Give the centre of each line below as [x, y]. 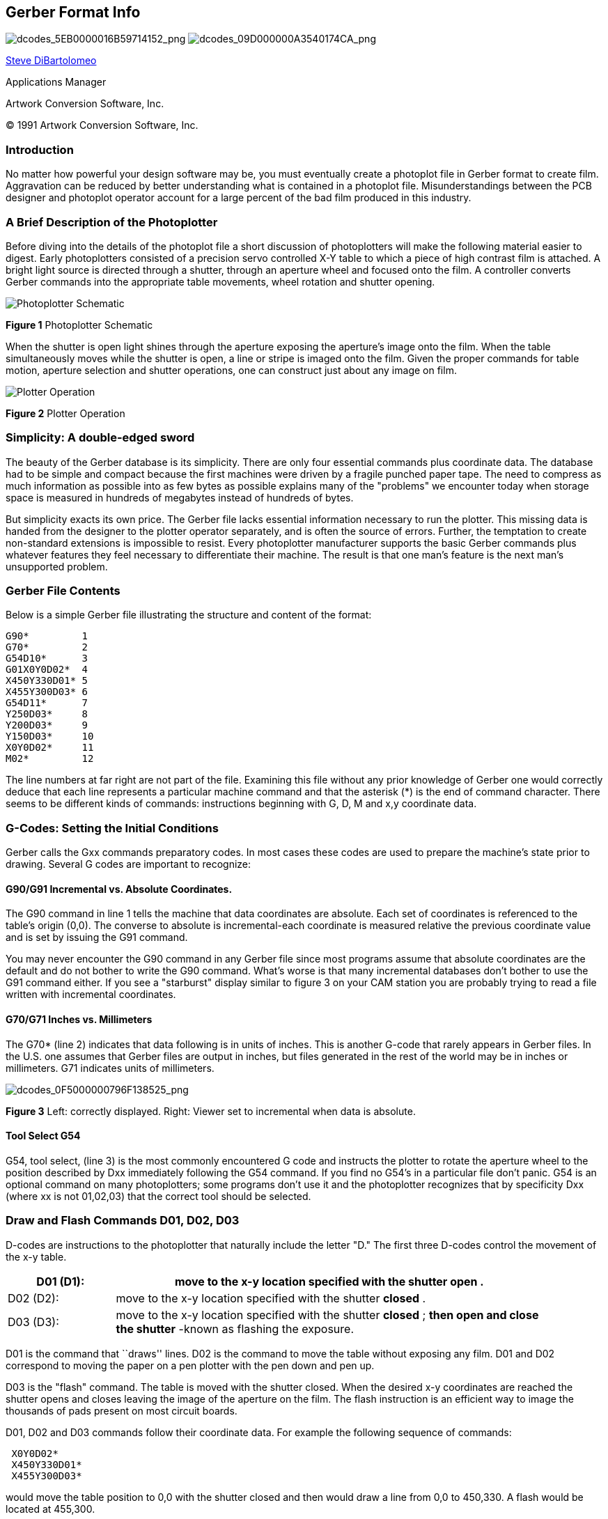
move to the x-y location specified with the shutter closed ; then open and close [327, 1315]
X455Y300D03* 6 [47, 692]
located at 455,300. [50, 1509]
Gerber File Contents [63, 591]
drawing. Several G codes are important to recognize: [128, 864]
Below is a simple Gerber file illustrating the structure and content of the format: [189, 615]
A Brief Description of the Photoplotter [112, 222]
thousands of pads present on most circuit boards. [122, 1410]
